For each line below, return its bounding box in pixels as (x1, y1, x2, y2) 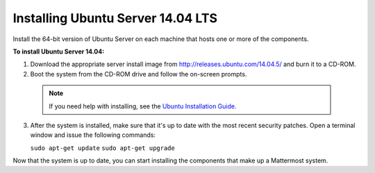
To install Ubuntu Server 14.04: (12, 47, 105, 56)
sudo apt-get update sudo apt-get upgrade (30, 144, 175, 152)
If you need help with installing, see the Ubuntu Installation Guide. (49, 101, 237, 110)
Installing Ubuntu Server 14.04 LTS (12, 10, 218, 26)
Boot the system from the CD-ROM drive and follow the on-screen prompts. (30, 69, 247, 78)
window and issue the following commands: (30, 131, 156, 139)
